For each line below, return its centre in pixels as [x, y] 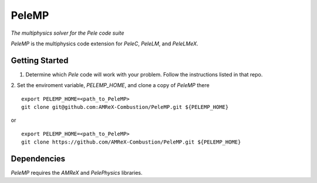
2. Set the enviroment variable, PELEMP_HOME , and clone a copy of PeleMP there [110, 85]
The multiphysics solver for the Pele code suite [68, 33]
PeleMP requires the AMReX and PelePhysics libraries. [77, 173]
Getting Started [40, 60]
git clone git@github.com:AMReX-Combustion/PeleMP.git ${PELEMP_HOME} [125, 107]
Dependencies [38, 159]
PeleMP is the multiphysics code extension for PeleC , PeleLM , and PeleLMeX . [105, 44]
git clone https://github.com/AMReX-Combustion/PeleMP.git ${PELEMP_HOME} [131, 142]
